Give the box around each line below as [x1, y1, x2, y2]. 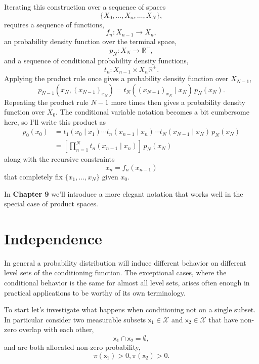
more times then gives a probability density [111, 96, 245, 107]
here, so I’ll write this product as [4, 116, 106, 127]
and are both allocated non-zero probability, [4, 342, 141, 352]
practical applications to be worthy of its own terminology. [4, 287, 186, 298]
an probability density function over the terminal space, [4, 35, 177, 46]
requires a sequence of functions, [4, 19, 104, 29]
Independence [4, 228, 102, 248]
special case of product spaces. [4, 198, 98, 209]
